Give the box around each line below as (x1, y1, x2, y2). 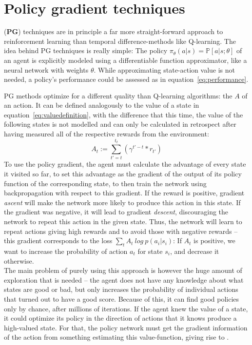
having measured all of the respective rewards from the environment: (4, 129, 209, 139)
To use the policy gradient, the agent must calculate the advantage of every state (4, 159, 246, 169)
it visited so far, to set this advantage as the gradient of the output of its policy (4, 169, 242, 179)
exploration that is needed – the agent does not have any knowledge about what (4, 274, 244, 285)
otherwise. (4, 255, 34, 266)
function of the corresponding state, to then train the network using (4, 178, 207, 188)
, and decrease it (170, 246, 219, 256)
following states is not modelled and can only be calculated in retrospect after (4, 119, 236, 129)
